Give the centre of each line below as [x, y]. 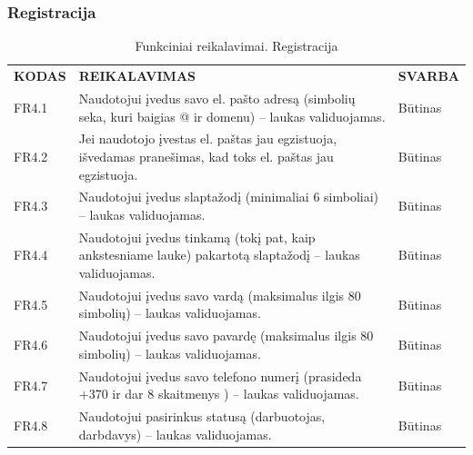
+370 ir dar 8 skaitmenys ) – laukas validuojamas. [219, 394]
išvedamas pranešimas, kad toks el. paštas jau [206, 156]
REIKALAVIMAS [137, 76]
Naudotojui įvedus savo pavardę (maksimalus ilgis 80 [226, 336]
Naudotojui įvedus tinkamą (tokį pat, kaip [197, 237]
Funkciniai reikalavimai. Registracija [236, 46]
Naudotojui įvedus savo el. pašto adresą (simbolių [217, 98]
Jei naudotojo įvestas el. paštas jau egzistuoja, [208, 138]
